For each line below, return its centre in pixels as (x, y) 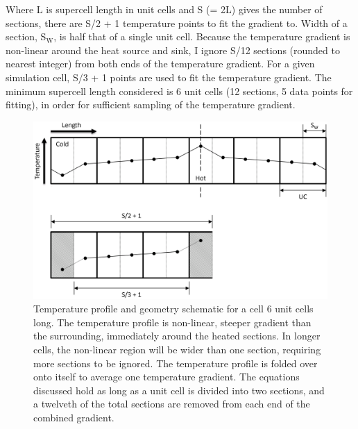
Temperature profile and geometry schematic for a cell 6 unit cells (173, 309)
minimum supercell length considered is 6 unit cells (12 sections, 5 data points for (179, 91)
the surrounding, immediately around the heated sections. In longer (177, 336)
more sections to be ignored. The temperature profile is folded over (176, 363)
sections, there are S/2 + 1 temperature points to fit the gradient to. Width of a (177, 23)
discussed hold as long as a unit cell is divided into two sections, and (179, 390)
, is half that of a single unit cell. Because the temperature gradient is (202, 36)
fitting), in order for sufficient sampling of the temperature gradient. (151, 104)
